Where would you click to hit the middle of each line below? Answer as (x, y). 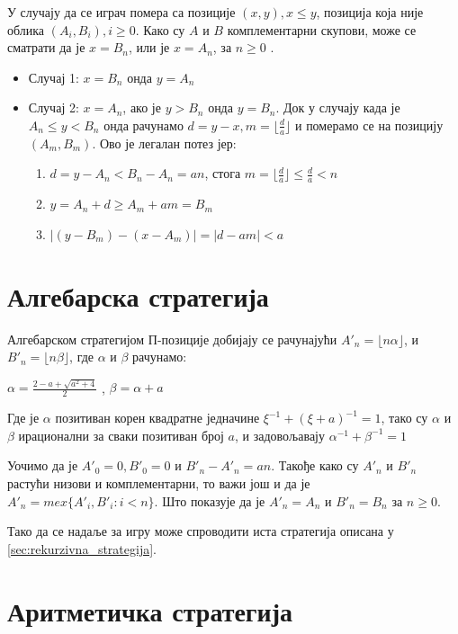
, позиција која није (370, 12)
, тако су (404, 418)
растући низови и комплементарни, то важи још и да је (159, 483)
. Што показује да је (210, 500)
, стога (223, 173)
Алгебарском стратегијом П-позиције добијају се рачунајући (172, 339)
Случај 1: (54, 77)
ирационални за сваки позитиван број (121, 435)
